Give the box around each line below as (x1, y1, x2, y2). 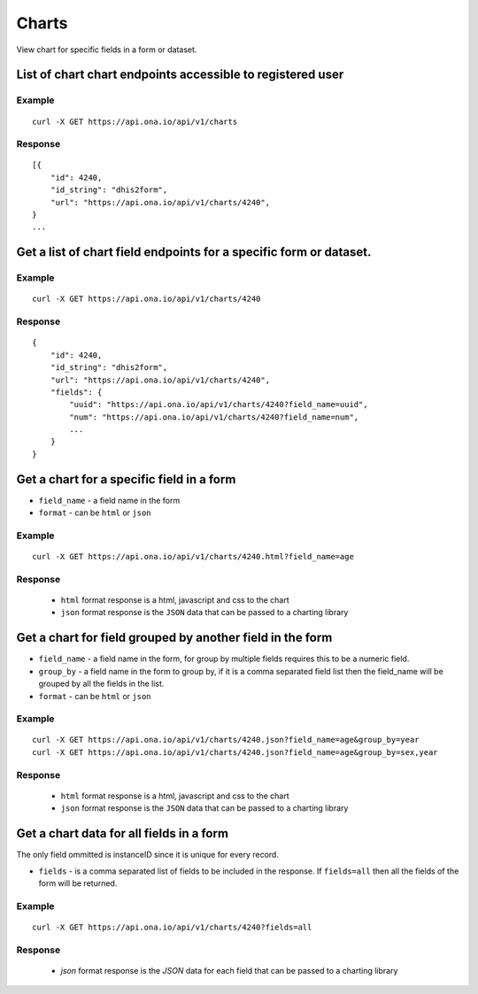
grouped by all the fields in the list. (38, 678, 165, 690)
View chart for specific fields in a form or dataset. (16, 44, 197, 55)
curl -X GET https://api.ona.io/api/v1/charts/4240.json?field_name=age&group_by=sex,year (32, 747, 438, 757)
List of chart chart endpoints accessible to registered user (16, 67, 344, 82)
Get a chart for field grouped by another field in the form (16, 630, 333, 645)
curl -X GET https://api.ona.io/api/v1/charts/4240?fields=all (32, 921, 312, 932)
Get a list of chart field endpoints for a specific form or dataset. (16, 244, 372, 260)
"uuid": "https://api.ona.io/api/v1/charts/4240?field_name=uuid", (69, 399, 368, 410)
